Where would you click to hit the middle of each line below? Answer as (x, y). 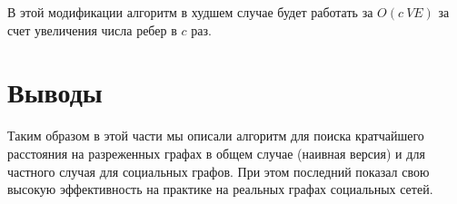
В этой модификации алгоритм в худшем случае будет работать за (190, 12)
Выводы (55, 92)
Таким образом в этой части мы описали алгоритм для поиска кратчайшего (216, 136)
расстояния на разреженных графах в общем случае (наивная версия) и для (216, 153)
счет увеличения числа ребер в (92, 29)
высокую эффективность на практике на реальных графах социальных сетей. (220, 189)
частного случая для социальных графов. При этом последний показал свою (219, 171)
